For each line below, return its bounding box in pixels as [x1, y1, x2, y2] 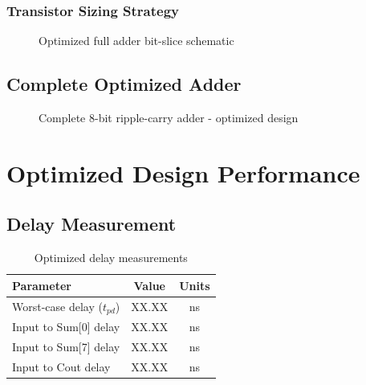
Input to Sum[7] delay [12, 338, 120, 355]
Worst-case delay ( [12, 297, 103, 314]
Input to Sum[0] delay [12, 318, 120, 335]
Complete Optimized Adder [6, 72, 242, 96]
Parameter [12, 276, 71, 293]
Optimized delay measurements [34, 249, 188, 266]
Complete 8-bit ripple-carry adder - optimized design [39, 109, 299, 126]
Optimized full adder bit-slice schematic [39, 32, 234, 49]
